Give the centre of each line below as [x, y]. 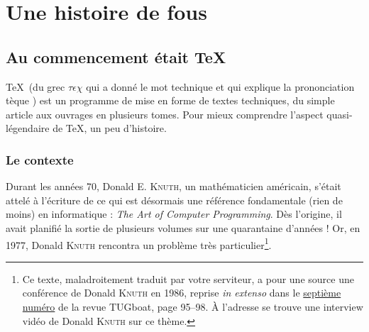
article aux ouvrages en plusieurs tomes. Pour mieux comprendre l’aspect [165, 114]
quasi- [340, 114]
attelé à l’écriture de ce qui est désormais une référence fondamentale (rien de [174, 200]
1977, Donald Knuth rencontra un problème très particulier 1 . [139, 243]
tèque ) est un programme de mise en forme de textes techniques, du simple [170, 100]
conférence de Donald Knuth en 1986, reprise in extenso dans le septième [182, 293]
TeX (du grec [35, 86]
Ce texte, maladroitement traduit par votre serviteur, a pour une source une [188, 278]
